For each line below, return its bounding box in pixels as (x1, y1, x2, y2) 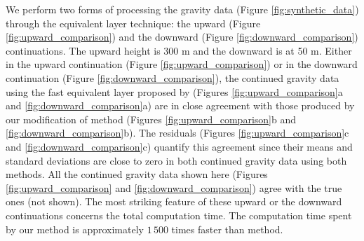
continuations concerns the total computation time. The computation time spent (6, 207, 352, 222)
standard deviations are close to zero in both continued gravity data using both (6, 153, 347, 167)
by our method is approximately (6, 221, 144, 236)
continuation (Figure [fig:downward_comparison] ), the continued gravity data (6, 70, 339, 85)
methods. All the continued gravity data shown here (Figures (6, 167, 268, 181)
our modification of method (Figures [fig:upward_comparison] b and (6, 111, 296, 126)
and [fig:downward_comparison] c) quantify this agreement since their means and (6, 139, 353, 153)
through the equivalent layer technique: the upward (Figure (6, 15, 261, 30)
